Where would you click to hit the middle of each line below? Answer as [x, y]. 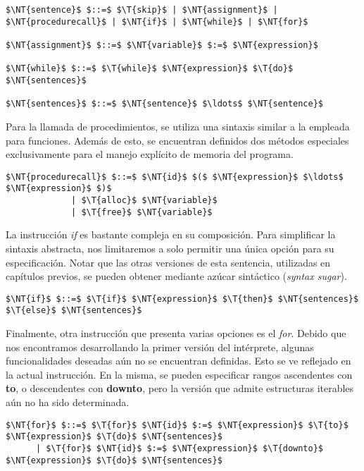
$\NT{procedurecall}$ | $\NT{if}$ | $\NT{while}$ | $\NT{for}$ [157, 22]
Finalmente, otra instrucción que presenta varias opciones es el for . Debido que [176, 333]
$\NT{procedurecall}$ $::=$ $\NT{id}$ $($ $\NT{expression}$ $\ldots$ [175, 177]
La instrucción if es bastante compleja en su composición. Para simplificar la [171, 234]
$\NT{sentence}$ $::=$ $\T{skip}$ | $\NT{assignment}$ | [142, 10]
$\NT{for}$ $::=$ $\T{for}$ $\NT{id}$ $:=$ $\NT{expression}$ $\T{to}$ [177, 425]
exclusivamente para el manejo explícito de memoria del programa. [150, 154]
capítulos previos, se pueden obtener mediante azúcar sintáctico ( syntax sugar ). [176, 276]
